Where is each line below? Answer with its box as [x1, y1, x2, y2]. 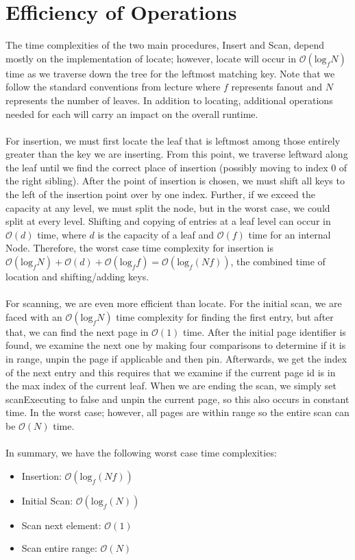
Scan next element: [21, 518, 101, 532]
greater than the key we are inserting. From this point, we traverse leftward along [5, 147, 348, 161]
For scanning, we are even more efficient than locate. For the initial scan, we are [5, 296, 342, 311]
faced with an [5, 309, 62, 324]
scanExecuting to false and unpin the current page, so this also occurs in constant [5, 391, 350, 406]
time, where [37, 227, 86, 241]
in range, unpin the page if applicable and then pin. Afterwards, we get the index [5, 352, 347, 365]
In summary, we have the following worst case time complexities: [5, 446, 277, 460]
